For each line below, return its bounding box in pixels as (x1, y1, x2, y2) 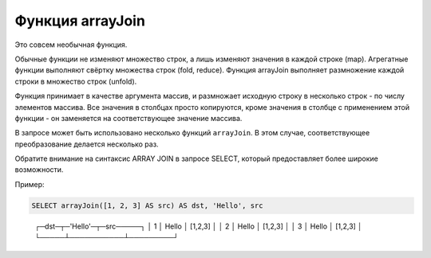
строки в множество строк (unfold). (14, 76, 137, 86)
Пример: (14, 179, 45, 189)
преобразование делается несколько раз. (14, 139, 159, 149)
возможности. (14, 165, 64, 174)
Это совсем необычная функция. (14, 40, 128, 49)
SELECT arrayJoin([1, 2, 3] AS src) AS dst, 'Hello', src (31, 201, 263, 210)
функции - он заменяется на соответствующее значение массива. (14, 113, 243, 123)
